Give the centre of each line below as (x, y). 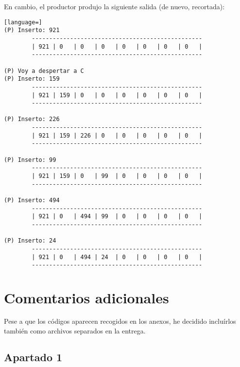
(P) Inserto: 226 (32, 119)
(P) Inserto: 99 (30, 160)
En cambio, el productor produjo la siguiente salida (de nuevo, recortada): (114, 6)
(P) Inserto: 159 (32, 79)
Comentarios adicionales (86, 298)
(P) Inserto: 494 (32, 201)
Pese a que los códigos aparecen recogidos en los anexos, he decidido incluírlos (120, 321)
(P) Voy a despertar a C (44, 71)
